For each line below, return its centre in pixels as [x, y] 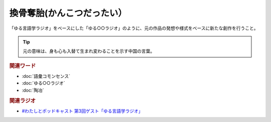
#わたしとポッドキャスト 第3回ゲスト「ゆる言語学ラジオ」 [82, 111]
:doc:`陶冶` [33, 90]
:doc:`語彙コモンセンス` [46, 76]
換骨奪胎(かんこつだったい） [68, 13]
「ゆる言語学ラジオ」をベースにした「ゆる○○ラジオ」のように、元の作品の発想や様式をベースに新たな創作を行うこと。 [134, 28]
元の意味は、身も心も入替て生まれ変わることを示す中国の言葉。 [89, 51]
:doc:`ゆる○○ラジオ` [43, 83]
